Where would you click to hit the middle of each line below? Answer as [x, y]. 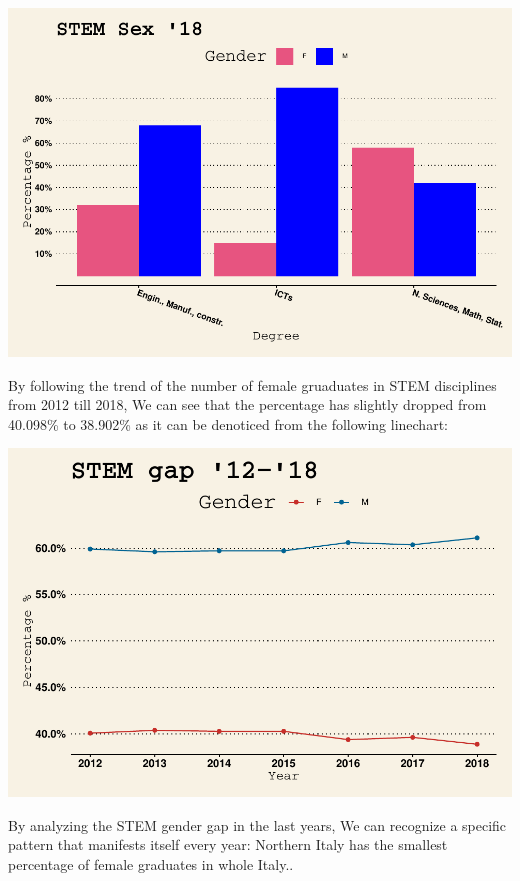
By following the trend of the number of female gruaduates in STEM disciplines [252, 384]
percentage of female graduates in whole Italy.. [151, 864]
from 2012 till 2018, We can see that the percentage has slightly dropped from [247, 404]
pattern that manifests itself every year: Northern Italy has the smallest [228, 844]
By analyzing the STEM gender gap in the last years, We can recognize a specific [257, 824]
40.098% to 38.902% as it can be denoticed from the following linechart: [228, 423]
